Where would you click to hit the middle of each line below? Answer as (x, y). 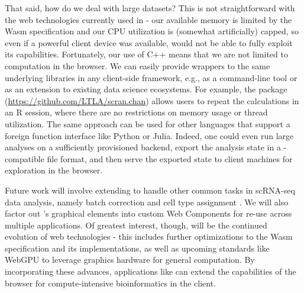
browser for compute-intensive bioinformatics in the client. (110, 283)
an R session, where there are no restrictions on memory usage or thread (136, 112)
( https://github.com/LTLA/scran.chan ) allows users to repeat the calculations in (152, 100)
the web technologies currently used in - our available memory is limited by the (148, 19)
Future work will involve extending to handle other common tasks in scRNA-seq (150, 190)
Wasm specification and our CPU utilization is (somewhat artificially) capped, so (152, 31)
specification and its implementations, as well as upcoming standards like (137, 248)
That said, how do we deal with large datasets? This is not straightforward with (150, 8)
